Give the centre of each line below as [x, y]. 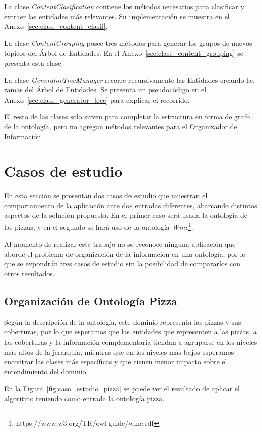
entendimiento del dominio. [46, 371]
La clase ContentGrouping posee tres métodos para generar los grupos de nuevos [128, 43]
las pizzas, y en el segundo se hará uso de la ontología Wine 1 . [99, 226]
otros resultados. [29, 274]
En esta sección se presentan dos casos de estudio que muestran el [106, 195]
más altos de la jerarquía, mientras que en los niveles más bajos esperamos [119, 351]
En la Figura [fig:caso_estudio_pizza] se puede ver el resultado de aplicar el [122, 388]
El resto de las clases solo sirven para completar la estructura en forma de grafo [127, 116]
